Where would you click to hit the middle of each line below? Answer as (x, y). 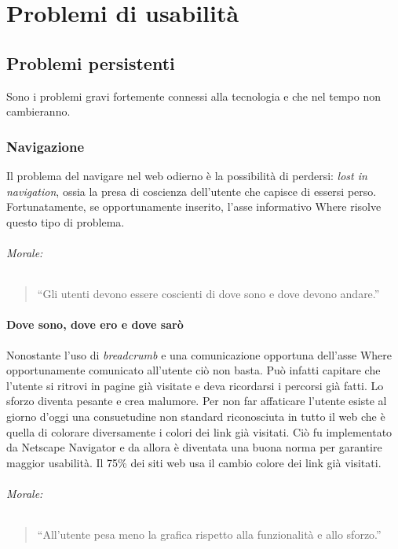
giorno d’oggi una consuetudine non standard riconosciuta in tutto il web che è (196, 416)
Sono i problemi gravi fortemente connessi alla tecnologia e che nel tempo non (194, 96)
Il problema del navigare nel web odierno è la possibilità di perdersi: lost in (187, 175)
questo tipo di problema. (66, 221)
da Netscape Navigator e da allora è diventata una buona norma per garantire (194, 447)
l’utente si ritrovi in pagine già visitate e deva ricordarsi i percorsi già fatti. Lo (195, 385)
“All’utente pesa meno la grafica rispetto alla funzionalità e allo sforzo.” (209, 534)
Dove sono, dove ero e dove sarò (95, 324)
